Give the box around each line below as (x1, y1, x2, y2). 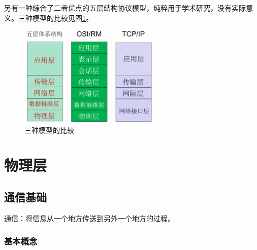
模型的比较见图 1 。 (32, 12, 93, 23)
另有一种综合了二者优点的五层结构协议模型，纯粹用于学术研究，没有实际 (4, 3, 246, 13)
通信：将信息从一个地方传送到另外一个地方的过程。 (4, 213, 175, 224)
